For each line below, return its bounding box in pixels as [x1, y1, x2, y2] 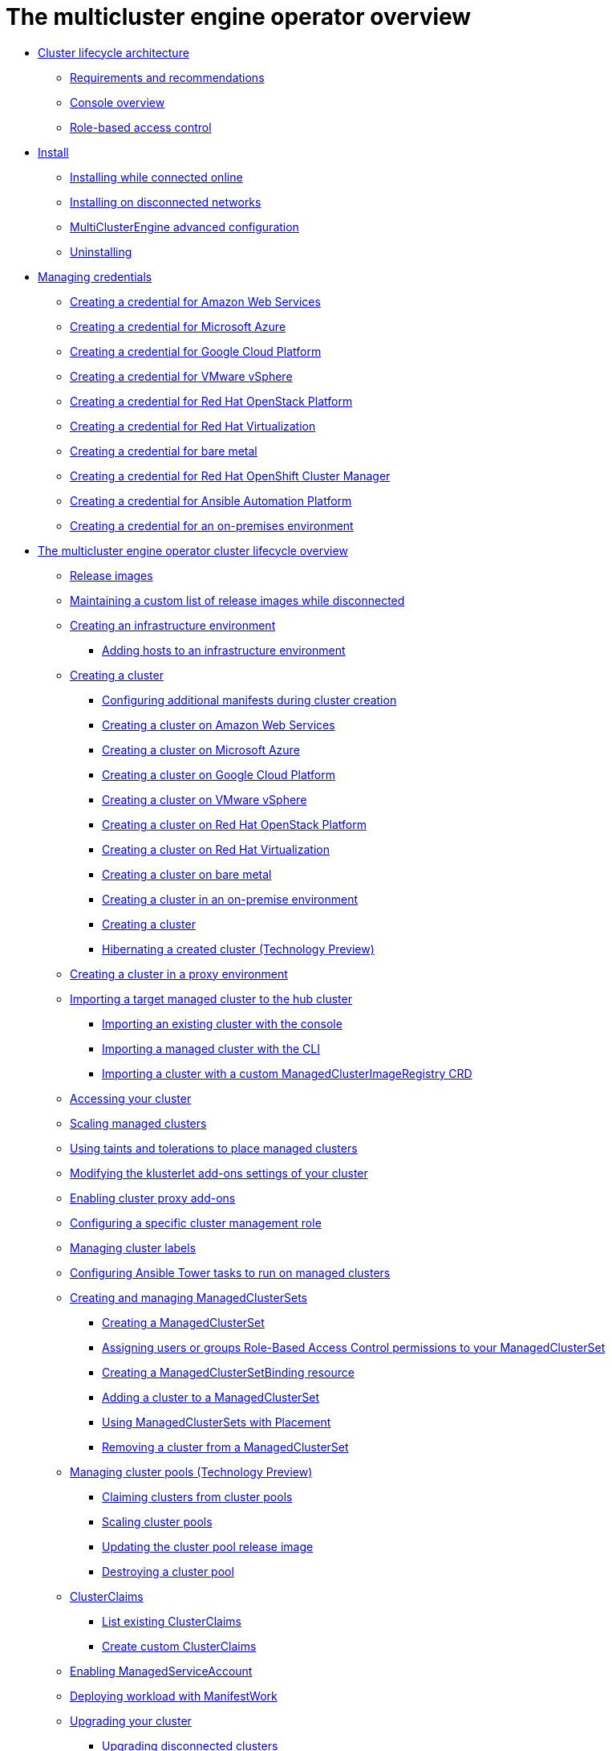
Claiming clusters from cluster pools [102, 1489, 293, 1504]
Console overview [70, 95, 165, 109]
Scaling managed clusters [70, 1116, 207, 1130]
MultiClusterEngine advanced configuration [70, 219, 299, 234]
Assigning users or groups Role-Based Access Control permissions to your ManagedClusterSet [102, 1340, 606, 1354]
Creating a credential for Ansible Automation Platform [70, 493, 352, 508]
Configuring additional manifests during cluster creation [102, 692, 397, 707]
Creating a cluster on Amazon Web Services [102, 717, 335, 732]
